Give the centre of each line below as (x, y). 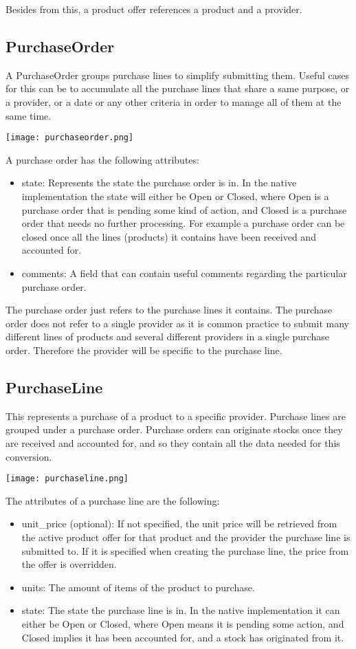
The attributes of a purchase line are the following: (113, 500)
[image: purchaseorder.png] (70, 138)
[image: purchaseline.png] (67, 479)
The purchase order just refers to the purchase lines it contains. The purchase (169, 310)
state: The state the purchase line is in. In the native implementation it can (181, 610)
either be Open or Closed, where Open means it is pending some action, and (183, 623)
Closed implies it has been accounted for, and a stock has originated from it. (183, 637)
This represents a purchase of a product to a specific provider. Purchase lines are (176, 416)
